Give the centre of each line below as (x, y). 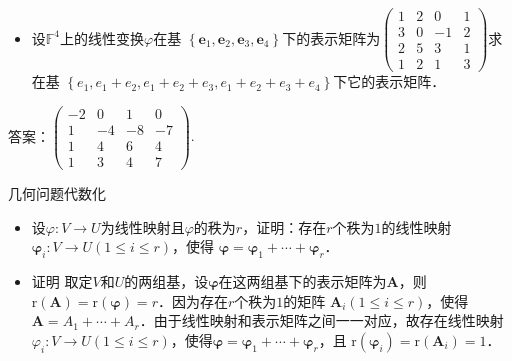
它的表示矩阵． (396, 81)
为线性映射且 (142, 226)
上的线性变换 (102, 37)
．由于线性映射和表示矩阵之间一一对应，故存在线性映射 (321, 320)
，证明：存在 (284, 226)
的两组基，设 (166, 280)
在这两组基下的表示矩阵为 (302, 280)
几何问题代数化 (57, 192)
